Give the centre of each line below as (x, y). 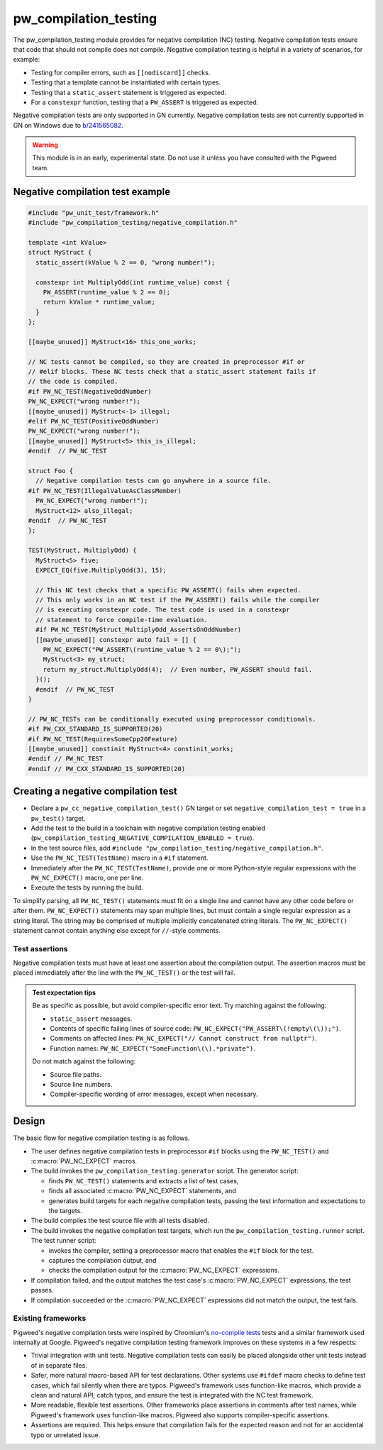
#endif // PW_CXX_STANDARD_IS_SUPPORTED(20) (107, 769)
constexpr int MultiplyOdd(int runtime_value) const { (133, 282)
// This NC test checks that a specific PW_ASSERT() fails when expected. (168, 590)
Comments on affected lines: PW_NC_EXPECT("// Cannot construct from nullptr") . (183, 1039)
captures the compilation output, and (102, 1260)
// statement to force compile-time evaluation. (122, 620)
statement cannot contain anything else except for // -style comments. (117, 930)
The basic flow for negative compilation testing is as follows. (101, 1138)
